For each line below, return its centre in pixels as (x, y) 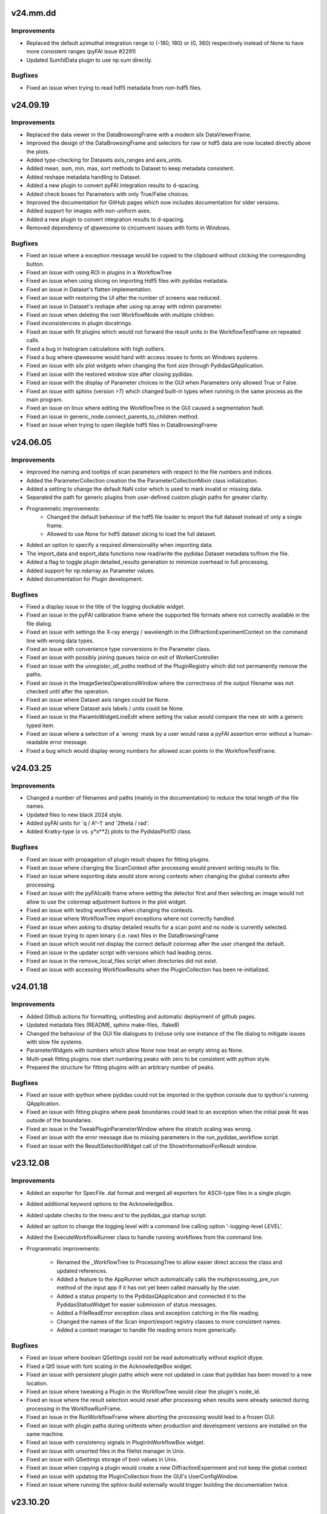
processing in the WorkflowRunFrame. (74, 1409)
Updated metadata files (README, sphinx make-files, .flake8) (103, 1025)
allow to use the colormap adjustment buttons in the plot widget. (107, 902)
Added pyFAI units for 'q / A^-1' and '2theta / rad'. (88, 823)
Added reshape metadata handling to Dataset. (84, 177)
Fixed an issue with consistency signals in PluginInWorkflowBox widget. (116, 1443)
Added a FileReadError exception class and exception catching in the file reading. (158, 1313)
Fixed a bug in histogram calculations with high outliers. (96, 349)
